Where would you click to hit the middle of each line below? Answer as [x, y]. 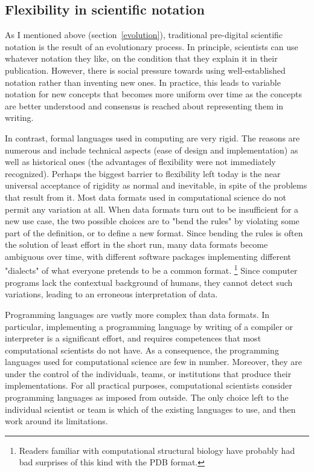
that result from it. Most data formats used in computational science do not [146, 197]
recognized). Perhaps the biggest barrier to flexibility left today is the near [143, 173]
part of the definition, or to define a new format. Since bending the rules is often [154, 232]
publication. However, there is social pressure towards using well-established [145, 70]
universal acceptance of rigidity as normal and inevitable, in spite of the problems [156, 185]
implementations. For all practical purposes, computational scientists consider [149, 385]
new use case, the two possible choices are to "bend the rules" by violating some [152, 221]
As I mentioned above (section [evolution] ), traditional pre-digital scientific [144, 35]
